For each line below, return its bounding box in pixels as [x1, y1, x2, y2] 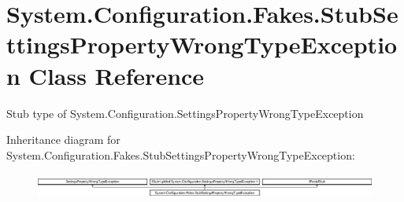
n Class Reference [6, 59, 205, 91]
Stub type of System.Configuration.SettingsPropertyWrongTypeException [6, 105, 364, 121]
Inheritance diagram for [6, 131, 120, 148]
